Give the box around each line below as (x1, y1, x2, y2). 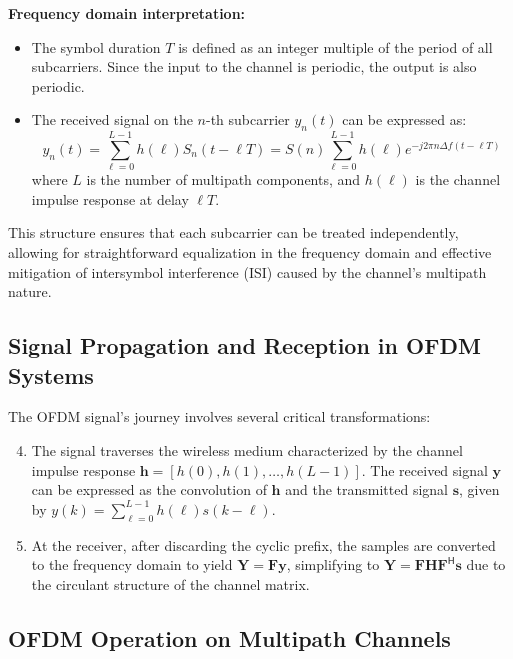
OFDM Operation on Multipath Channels (8, 622, 451, 653)
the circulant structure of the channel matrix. (31, 573, 310, 594)
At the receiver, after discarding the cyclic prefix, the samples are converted (31, 534, 496, 555)
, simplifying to (286, 554, 380, 575)
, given (459, 479, 500, 500)
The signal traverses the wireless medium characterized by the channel (31, 440, 463, 461)
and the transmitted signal (285, 479, 448, 500)
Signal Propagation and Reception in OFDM (8, 330, 481, 361)
